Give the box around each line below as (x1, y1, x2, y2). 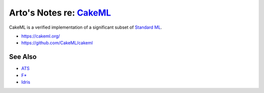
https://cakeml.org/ (21, 33, 60, 39)
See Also (9, 53, 37, 61)
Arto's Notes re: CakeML (9, 7, 111, 18)
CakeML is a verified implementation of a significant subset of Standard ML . (9, 24, 162, 30)
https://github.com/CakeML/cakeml (21, 40, 93, 46)
